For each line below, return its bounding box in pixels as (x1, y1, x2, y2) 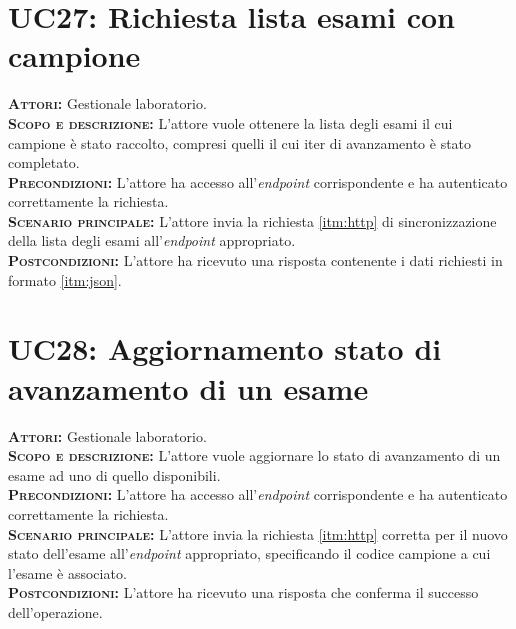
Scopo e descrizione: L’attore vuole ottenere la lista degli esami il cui (8, 112, 453, 133)
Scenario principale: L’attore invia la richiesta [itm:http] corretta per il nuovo (8, 523, 508, 544)
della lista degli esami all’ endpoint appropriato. (8, 230, 296, 251)
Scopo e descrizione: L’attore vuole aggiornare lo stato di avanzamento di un (8, 445, 501, 466)
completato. (8, 152, 80, 173)
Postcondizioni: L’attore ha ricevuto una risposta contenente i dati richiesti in (8, 250, 503, 271)
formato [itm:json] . (8, 269, 122, 290)
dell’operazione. (8, 601, 103, 622)
